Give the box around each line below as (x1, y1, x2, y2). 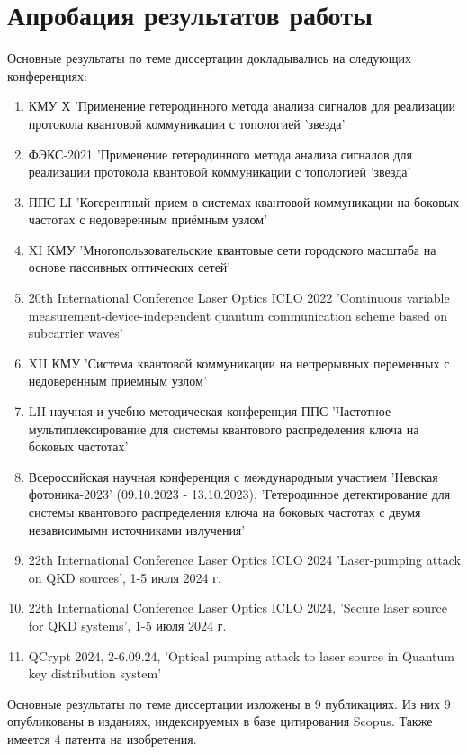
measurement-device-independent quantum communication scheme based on (28, 305, 448, 324)
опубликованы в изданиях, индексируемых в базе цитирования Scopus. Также (7, 712, 433, 731)
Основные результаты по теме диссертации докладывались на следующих (7, 49, 412, 68)
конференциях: (7, 66, 87, 85)
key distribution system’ (28, 664, 162, 683)
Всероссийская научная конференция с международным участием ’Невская (28, 467, 438, 486)
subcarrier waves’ (28, 323, 123, 342)
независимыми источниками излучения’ (28, 520, 246, 539)
